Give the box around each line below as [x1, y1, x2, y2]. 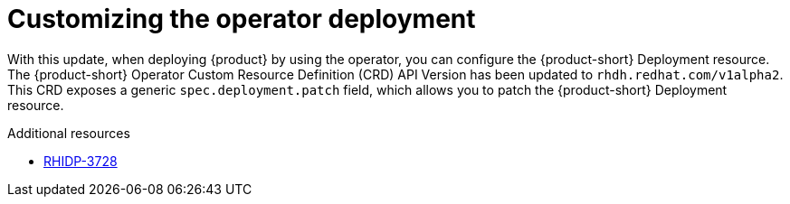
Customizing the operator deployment [7, 4, 476, 34]
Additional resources [7, 125, 130, 141]
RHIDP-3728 [43, 153, 118, 169]
